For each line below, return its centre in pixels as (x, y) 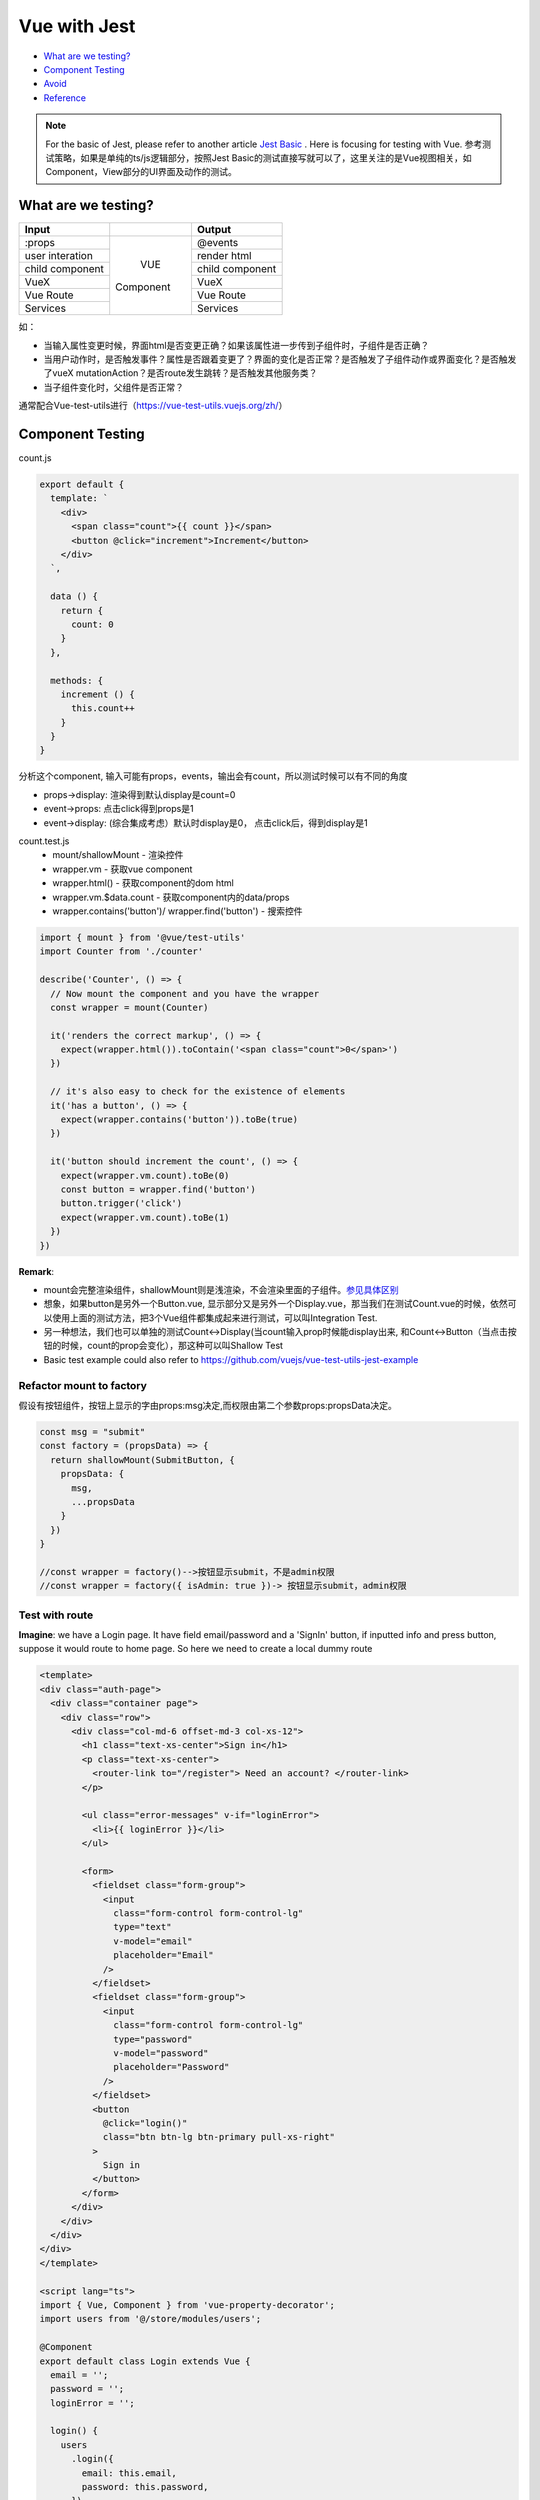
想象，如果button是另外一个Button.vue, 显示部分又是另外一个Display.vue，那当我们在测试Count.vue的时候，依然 (276, 1304)
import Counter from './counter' (121, 951)
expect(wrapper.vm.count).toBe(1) (145, 1217)
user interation (59, 256)
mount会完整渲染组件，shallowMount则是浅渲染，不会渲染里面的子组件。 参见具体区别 (221, 1289)
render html (224, 256)
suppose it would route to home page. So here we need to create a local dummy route (195, 1649)
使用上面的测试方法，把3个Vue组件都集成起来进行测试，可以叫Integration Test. (214, 1317)
